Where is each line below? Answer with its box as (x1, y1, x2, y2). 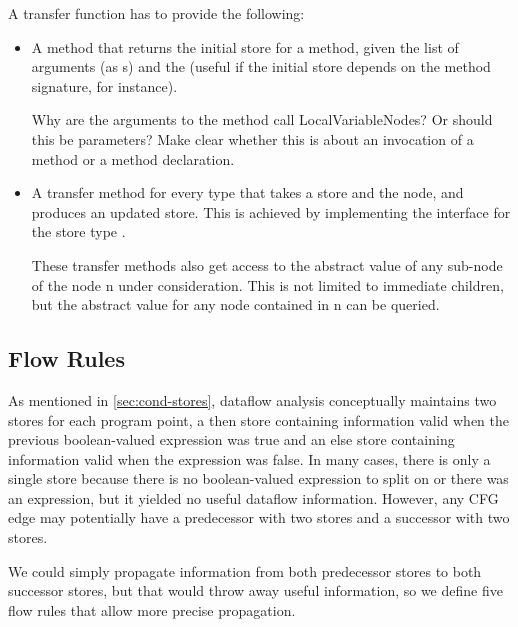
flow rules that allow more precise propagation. (8, 599, 296, 620)
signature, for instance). (31, 75, 178, 96)
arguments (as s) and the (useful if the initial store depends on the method (31, 56, 491, 77)
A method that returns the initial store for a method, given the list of (31, 36, 459, 57)
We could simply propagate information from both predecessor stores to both (8, 560, 482, 581)
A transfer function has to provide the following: (8, 3, 305, 23)
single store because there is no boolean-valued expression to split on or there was (8, 468, 509, 489)
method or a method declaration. (31, 148, 235, 169)
